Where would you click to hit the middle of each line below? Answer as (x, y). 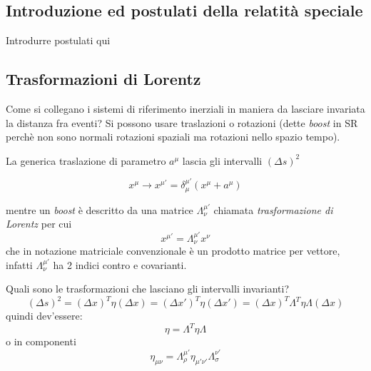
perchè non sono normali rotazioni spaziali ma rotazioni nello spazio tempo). (173, 137)
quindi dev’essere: (44, 316)
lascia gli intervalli (222, 160)
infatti (19, 264)
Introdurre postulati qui (58, 40)
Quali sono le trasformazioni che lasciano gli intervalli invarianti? (148, 289)
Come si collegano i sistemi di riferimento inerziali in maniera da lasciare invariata (185, 108)
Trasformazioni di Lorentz (103, 79)
